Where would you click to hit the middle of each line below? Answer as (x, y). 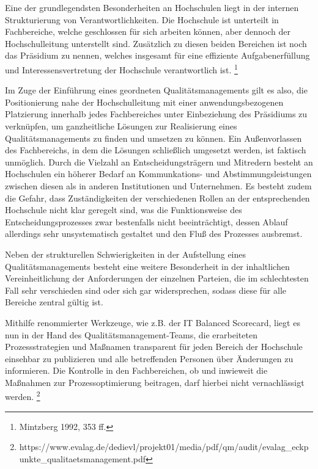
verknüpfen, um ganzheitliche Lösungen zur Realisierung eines (121, 126)
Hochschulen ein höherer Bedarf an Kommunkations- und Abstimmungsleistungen (158, 174)
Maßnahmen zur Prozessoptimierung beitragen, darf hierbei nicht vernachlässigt (155, 382)
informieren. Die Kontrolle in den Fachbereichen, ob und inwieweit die (136, 370)
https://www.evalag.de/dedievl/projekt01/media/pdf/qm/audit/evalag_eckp (164, 447)
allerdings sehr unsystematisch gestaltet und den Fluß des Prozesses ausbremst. (154, 234)
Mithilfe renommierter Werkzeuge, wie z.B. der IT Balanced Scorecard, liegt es (153, 322)
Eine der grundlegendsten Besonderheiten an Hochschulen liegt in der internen (152, 7)
